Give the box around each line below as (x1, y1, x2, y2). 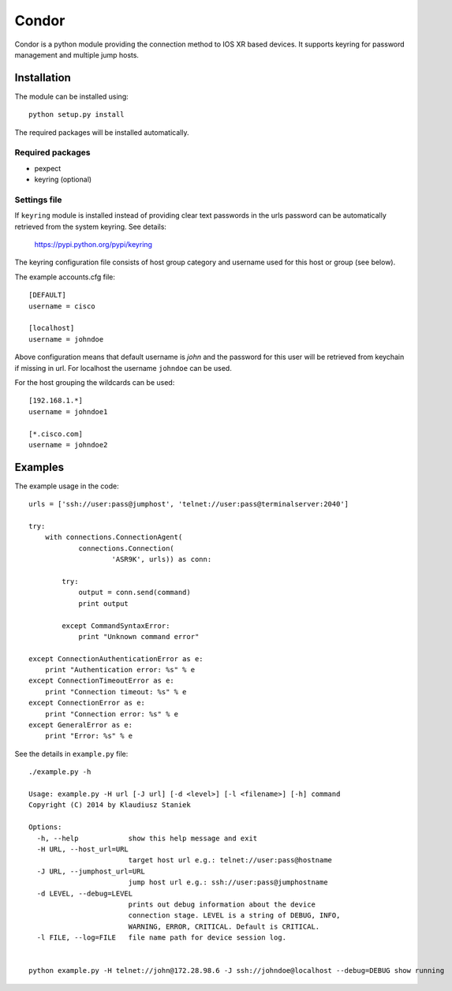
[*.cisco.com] (28, 429, 83, 438)
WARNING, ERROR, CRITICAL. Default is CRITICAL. (128, 922, 320, 931)
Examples (14, 460, 65, 473)
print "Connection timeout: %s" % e (44, 687, 187, 696)
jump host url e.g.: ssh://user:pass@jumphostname (128, 878, 328, 887)
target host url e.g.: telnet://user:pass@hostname (128, 856, 333, 865)
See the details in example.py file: (14, 749, 129, 758)
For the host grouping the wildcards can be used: (14, 377, 175, 387)
